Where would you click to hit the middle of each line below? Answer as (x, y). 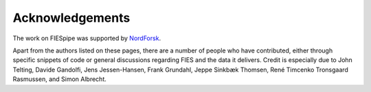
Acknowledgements (71, 18)
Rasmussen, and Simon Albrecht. (59, 79)
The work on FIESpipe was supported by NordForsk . (87, 38)
